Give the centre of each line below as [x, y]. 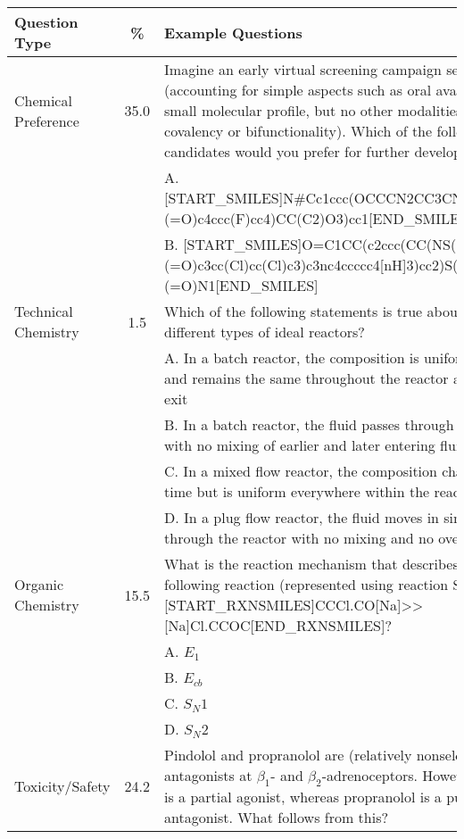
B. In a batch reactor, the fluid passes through [309, 424]
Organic [39, 584]
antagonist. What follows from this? [277, 818]
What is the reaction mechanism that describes [311, 564]
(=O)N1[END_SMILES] [241, 285]
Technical [44, 311]
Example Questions [233, 32]
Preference [47, 120]
